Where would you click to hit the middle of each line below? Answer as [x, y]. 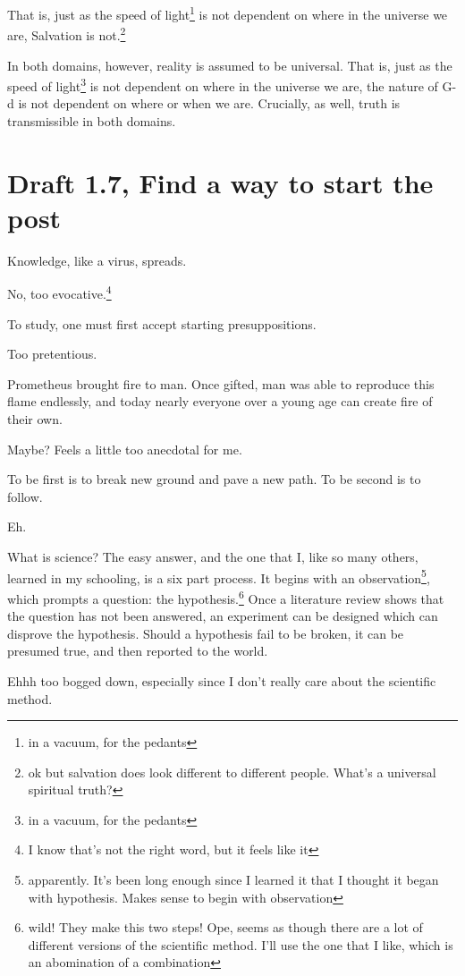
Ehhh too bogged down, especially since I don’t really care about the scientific [222, 680]
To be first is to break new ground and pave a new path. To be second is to [214, 479]
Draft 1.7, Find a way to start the [220, 182]
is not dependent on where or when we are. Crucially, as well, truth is [209, 103]
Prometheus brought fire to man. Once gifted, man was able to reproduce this [221, 383]
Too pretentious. [52, 354]
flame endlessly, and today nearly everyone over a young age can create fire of [220, 401]
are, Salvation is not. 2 [67, 34]
